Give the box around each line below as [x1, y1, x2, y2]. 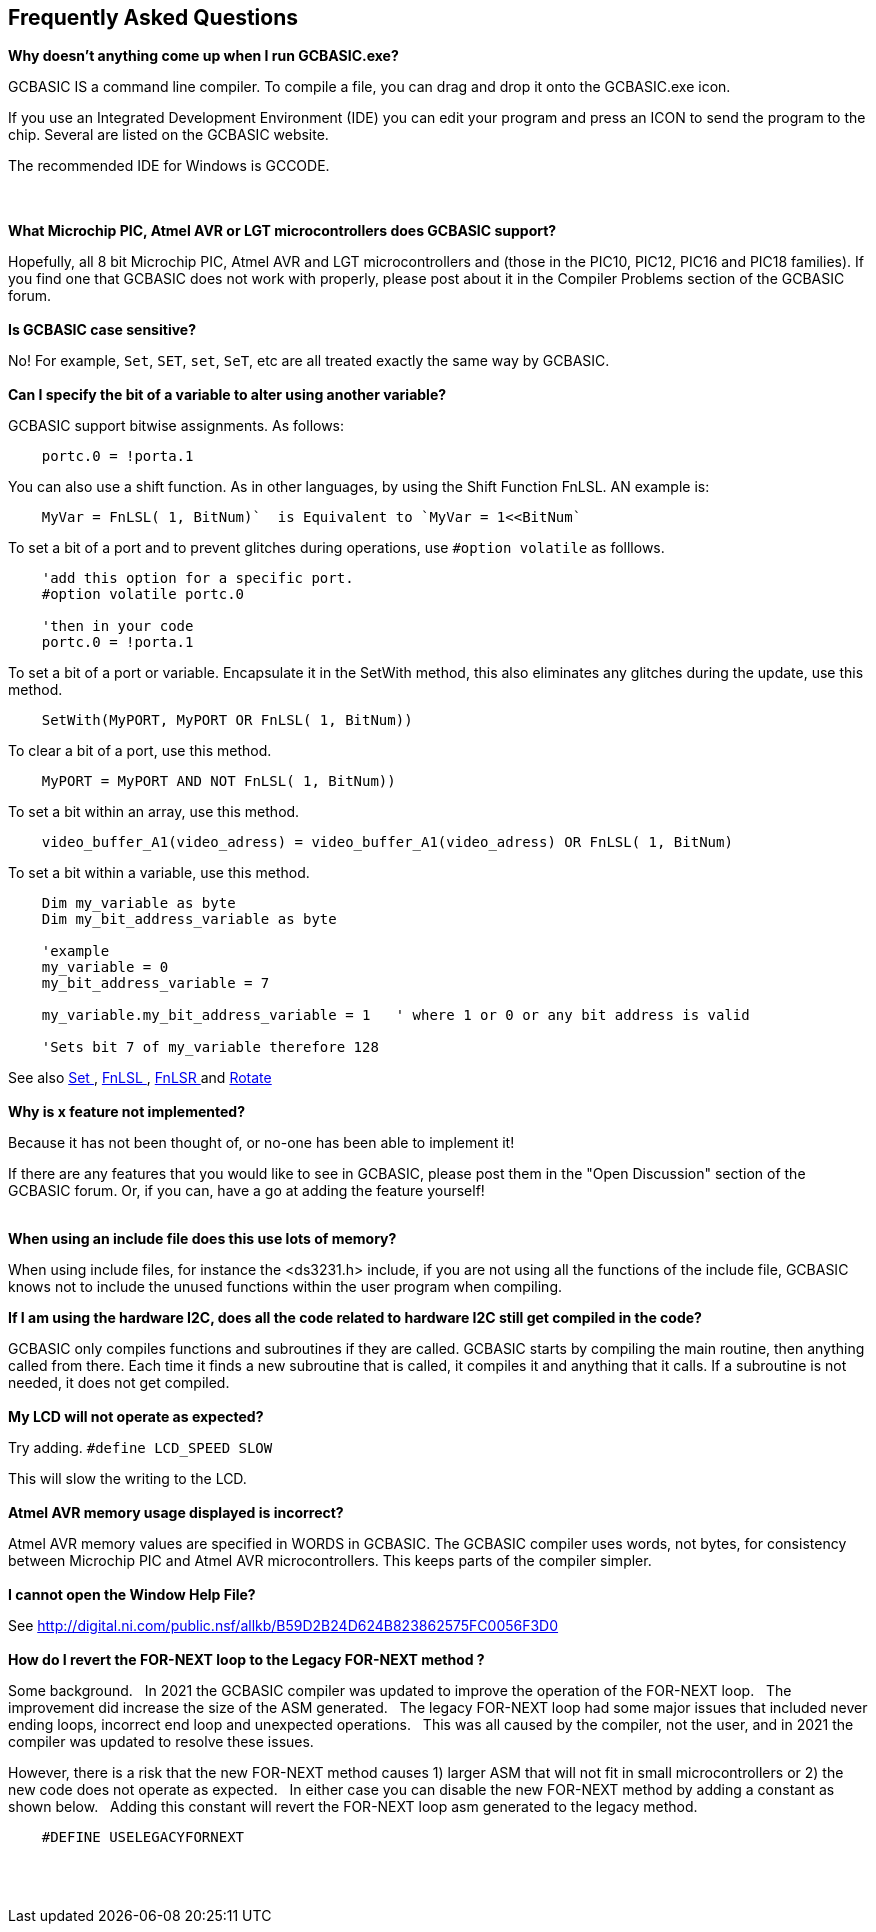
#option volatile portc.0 [41, 586, 245, 603]
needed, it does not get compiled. [8, 1374, 230, 1392]
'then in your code [41, 618, 194, 635]
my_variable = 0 [41, 959, 169, 976]
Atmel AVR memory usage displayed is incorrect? [8, 1504, 344, 1522]
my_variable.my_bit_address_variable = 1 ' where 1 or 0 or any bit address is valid [41, 1007, 750, 1024]
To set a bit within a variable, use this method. [8, 864, 310, 882]
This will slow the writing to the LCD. [8, 1470, 247, 1488]
